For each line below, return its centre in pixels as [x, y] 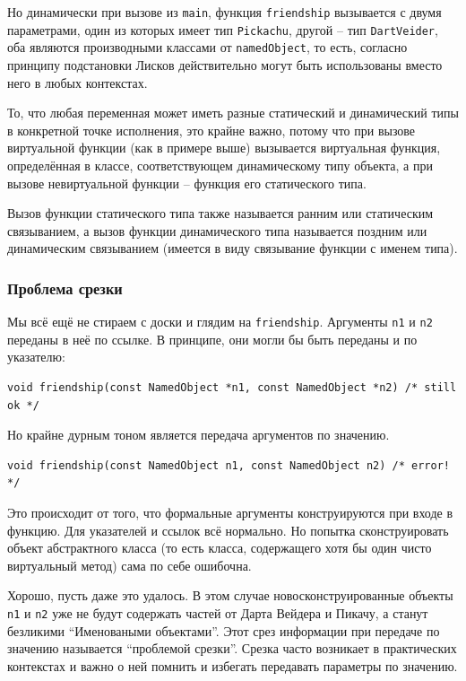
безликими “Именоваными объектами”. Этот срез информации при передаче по [224, 630]
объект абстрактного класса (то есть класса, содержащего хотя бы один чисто [220, 548]
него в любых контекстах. [78, 82]
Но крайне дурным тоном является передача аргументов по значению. [198, 435]
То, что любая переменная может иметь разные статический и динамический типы [233, 113]
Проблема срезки [65, 288]
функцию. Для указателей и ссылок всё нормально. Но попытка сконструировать [228, 530]
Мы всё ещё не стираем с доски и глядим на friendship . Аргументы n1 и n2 [220, 322]
